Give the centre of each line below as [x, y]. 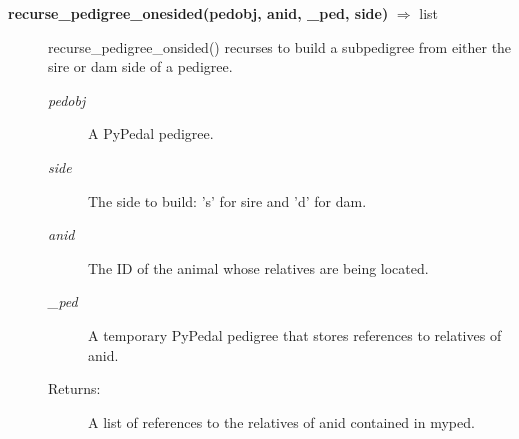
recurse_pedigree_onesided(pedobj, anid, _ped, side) [198, 13]
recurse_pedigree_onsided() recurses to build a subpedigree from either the [280, 46]
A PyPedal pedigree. [151, 133]
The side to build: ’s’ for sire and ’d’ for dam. [227, 200]
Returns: [74, 388]
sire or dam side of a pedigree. [140, 66]
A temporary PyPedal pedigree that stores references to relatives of [295, 334]
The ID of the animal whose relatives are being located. [258, 267]
